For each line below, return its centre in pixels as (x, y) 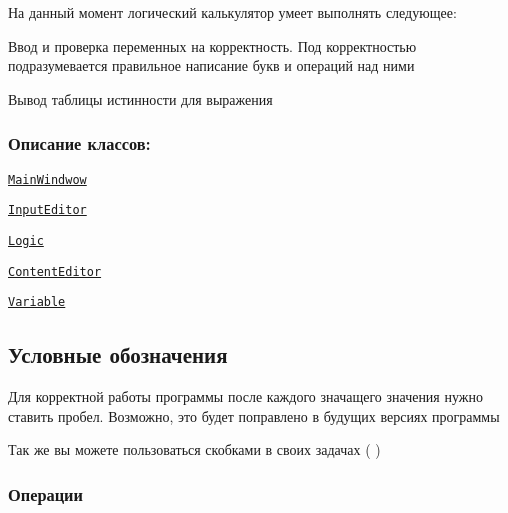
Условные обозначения (118, 354)
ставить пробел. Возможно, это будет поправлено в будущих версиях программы (254, 415)
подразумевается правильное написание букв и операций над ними (211, 65)
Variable (37, 302)
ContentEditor (55, 271)
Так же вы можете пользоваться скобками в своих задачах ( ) (194, 449)
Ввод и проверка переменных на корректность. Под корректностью (212, 45)
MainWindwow (47, 179)
